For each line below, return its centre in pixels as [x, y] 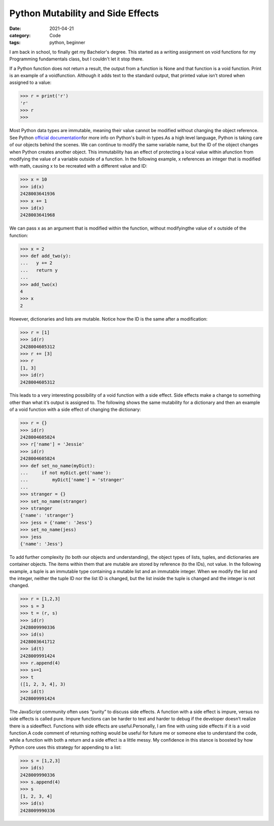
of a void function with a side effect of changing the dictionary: [75, 409]
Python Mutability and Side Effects [84, 13]
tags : [15, 43]
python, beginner [67, 43]
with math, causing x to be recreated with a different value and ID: [78, 166]
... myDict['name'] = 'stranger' [72, 480]
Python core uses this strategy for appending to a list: [65, 747]
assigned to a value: [30, 83]
